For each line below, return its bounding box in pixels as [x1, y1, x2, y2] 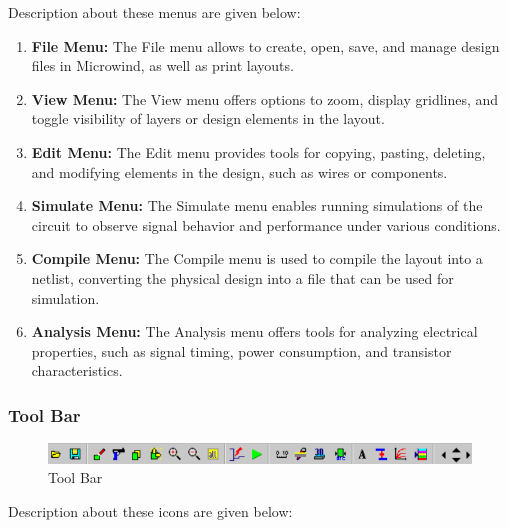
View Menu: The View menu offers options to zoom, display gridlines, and [31, 88, 499, 109]
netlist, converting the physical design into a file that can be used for [31, 267, 454, 288]
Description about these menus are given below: [8, 2, 301, 22]
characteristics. [31, 360, 123, 381]
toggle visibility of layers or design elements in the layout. [31, 108, 385, 129]
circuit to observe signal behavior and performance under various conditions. [31, 214, 501, 235]
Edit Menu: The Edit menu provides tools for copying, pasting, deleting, [31, 141, 486, 162]
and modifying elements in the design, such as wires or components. [31, 161, 448, 182]
